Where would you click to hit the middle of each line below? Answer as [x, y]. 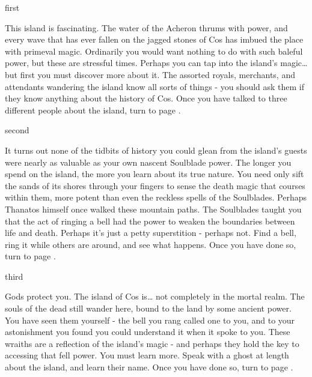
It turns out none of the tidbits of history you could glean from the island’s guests [156, 150]
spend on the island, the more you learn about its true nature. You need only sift [154, 174]
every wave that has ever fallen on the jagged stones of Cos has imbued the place [154, 39]
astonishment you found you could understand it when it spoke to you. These [148, 332]
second [17, 130]
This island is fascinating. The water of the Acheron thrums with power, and [146, 27]
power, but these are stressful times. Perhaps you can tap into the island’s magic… [156, 63]
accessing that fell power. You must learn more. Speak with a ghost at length [147, 355]
